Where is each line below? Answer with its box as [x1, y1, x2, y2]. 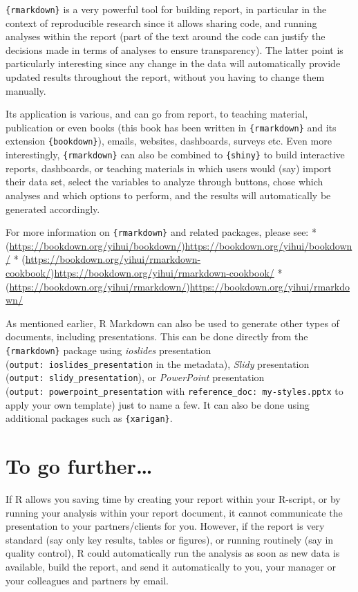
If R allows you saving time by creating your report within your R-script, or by [6, 491, 341, 506]
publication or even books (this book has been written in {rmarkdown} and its [6, 120, 337, 134]
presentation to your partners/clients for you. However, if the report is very [6, 519, 325, 533]
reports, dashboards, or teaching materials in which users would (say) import [6, 160, 332, 175]
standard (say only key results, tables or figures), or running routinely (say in [6, 532, 334, 546]
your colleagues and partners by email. [6, 573, 169, 587]
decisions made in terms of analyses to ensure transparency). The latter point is [6, 42, 343, 57]
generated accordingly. [6, 201, 100, 216]
